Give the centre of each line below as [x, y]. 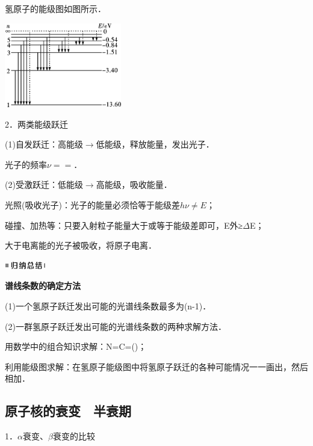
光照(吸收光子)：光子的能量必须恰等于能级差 [92, 205]
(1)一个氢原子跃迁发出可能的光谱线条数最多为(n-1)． [108, 305]
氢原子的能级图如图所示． [55, 8]
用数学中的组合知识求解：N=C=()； [76, 346]
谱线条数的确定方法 [43, 286]
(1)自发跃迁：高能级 [44, 144]
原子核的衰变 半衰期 [68, 411]
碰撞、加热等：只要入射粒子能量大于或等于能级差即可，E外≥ [124, 225]
